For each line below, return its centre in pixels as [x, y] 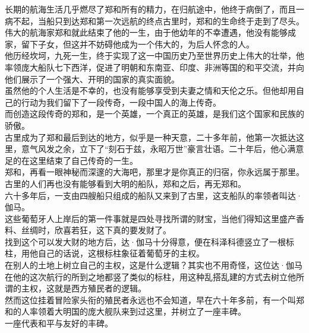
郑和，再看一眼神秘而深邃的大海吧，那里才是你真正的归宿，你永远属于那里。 [154, 172]
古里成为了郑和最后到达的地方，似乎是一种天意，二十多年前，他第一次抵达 [150, 137]
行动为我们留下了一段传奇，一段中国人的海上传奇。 [121, 102]
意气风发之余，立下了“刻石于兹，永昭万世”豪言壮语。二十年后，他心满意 [163, 149]
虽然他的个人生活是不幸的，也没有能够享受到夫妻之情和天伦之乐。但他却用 [150, 91]
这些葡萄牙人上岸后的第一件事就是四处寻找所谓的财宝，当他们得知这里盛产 [150, 218]
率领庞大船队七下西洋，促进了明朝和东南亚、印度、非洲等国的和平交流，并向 [154, 67]
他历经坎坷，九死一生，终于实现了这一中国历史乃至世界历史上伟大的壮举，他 [154, 56]
